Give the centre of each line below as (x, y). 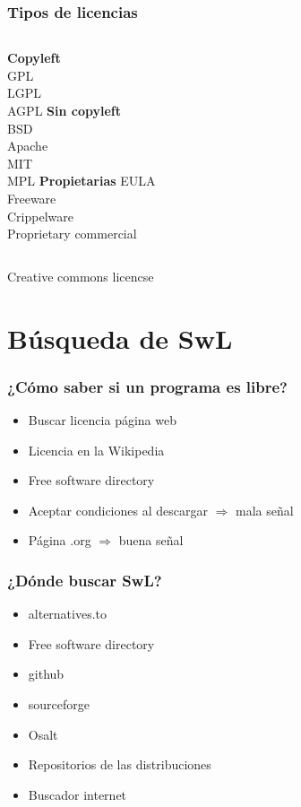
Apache (28, 146)
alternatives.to (68, 614)
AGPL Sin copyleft (64, 110)
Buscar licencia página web (102, 419)
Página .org (60, 540)
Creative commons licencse (81, 276)
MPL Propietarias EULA (82, 181)
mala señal (265, 510)
